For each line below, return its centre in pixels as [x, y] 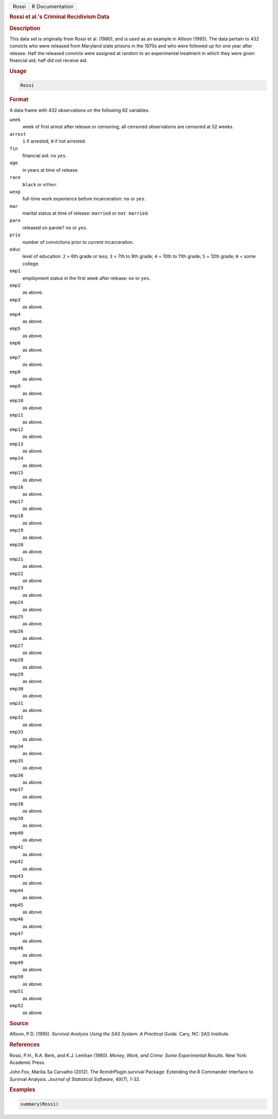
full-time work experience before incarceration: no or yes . [84, 199]
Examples [22, 1090]
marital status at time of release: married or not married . [86, 213]
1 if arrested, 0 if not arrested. [54, 141]
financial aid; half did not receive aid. [49, 60]
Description [25, 28]
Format [19, 99]
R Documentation [53, 6]
